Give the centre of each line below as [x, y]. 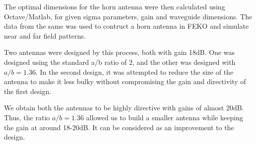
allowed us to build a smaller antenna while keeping [164, 117]
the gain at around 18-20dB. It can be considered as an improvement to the [119, 127]
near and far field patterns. [45, 35]
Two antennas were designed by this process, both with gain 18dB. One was [120, 52]
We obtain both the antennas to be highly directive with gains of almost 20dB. [124, 108]
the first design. [28, 91]
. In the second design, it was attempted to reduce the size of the [134, 72]
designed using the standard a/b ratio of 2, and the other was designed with [120, 62]
